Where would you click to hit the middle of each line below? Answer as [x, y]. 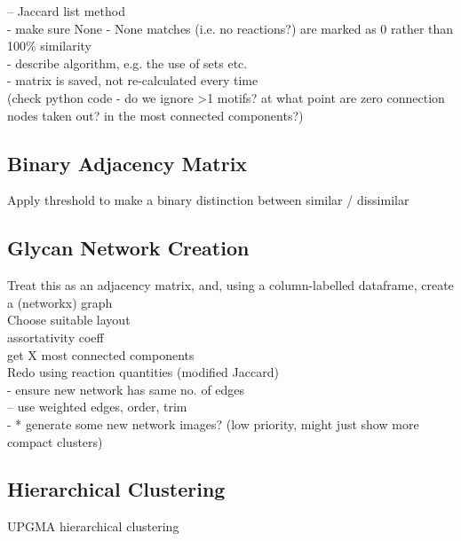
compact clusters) [55, 441]
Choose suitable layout [69, 320]
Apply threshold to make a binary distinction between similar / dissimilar [208, 200]
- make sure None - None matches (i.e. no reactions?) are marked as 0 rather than [230, 28]
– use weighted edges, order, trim [97, 407]
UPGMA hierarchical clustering [93, 526]
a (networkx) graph [60, 302]
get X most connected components [101, 354]
